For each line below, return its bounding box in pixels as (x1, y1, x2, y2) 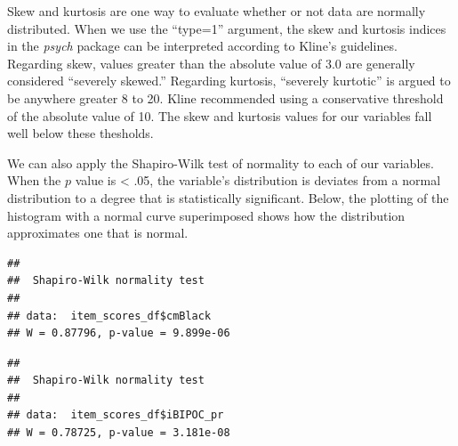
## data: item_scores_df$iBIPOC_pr (7, 409, 224, 422)
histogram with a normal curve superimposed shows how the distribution (7, 206, 406, 224)
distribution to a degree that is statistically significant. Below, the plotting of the (7, 188, 449, 207)
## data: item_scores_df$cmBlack (7, 309, 212, 322)
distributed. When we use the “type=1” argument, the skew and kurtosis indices (7, 19, 446, 37)
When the (7, 171, 61, 190)
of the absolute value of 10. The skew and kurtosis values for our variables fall (7, 106, 432, 125)
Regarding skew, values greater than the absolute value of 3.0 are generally (7, 53, 415, 72)
